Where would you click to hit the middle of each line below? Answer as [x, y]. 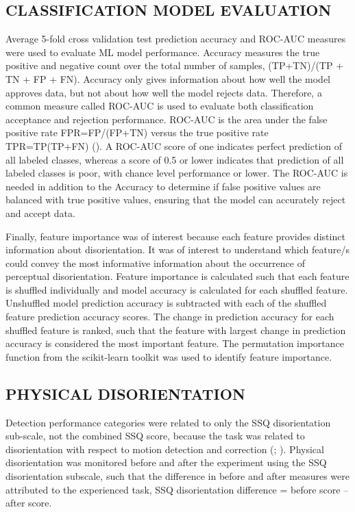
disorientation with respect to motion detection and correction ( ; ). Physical [165, 449]
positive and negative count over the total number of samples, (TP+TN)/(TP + [175, 65]
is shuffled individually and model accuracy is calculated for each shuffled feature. [177, 289]
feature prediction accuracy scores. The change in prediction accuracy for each [170, 317]
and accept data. [40, 213]
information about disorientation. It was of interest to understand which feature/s [177, 249]
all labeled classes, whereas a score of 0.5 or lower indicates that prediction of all [175, 159]
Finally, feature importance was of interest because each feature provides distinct [175, 236]
